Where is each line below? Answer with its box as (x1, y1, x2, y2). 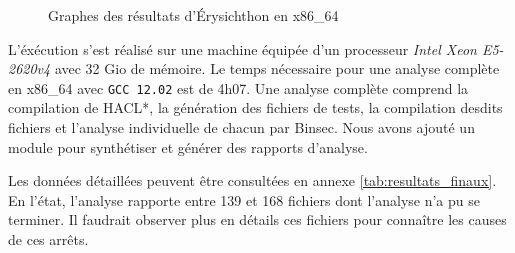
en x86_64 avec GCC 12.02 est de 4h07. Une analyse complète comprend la (8, 77, 469, 98)
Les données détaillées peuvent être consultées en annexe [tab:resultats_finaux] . (8, 170, 497, 191)
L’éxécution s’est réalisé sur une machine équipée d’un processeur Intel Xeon (8, 38, 477, 59)
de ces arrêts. (8, 229, 89, 249)
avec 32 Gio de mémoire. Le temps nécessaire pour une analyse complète (54, 58, 500, 79)
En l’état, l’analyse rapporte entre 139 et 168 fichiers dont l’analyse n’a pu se (8, 189, 480, 210)
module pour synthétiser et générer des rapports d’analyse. (8, 136, 368, 157)
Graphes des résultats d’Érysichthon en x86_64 (48, 5, 339, 25)
